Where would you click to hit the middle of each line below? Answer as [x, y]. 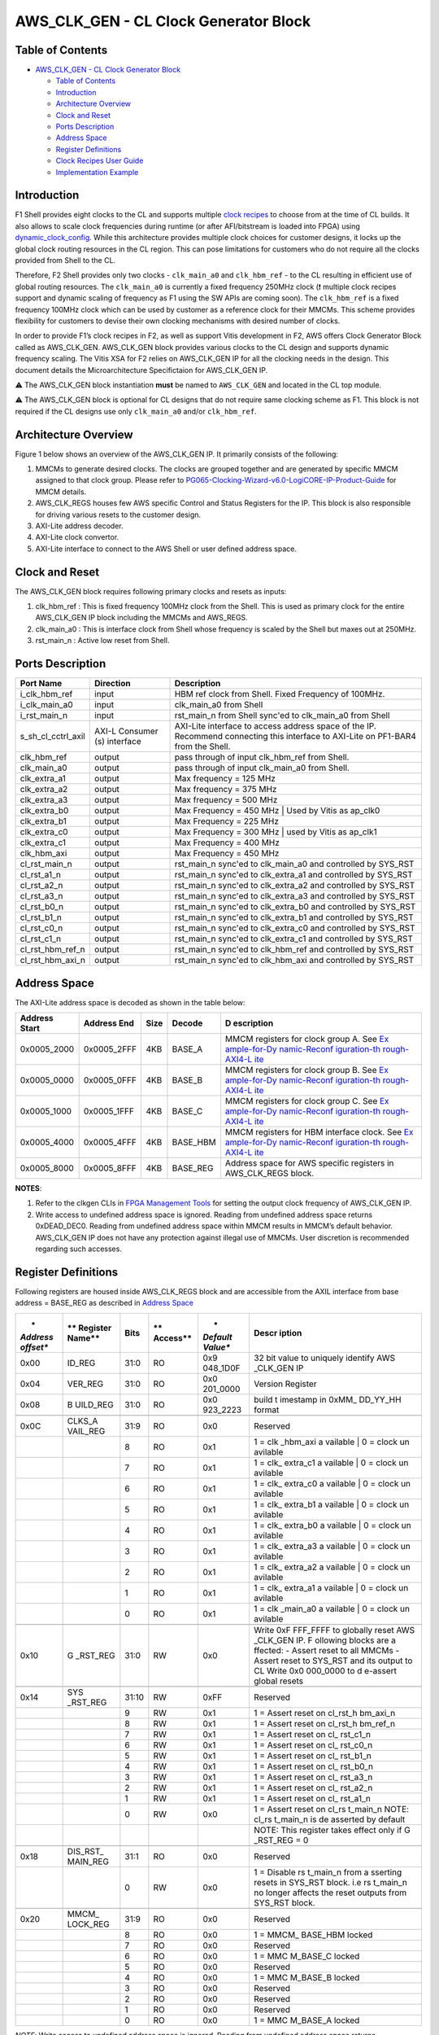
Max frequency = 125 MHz [225, 779]
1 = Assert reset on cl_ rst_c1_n [312, 1734]
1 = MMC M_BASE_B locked [306, 1977]
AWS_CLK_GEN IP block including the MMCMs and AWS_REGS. [141, 618]
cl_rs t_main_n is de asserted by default [329, 1819]
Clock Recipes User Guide [100, 161]
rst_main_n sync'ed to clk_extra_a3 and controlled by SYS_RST [295, 896]
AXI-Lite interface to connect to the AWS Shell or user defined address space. [166, 549]
